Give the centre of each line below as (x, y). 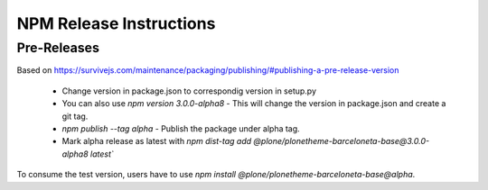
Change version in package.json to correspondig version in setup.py (189, 91)
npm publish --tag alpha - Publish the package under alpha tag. (181, 128)
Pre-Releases (58, 48)
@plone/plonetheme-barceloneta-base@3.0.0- (341, 141)
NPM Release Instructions (116, 23)
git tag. (75, 116)
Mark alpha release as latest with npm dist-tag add (157, 141)
